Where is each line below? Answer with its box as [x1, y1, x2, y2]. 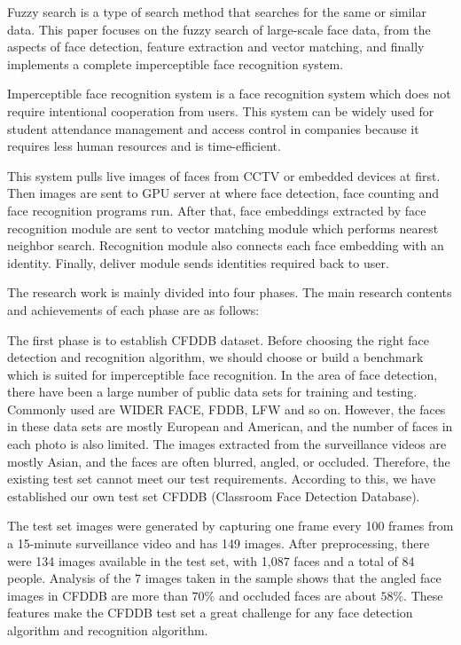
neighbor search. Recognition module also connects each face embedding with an [7, 236, 444, 255]
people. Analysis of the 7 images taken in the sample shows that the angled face [7, 569, 441, 587]
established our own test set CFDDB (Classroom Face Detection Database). [7, 486, 420, 505]
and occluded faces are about [218, 586, 377, 604]
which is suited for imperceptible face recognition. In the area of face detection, [7, 365, 438, 383]
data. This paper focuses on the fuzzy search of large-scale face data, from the [7, 20, 431, 38]
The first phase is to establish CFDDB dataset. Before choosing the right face [7, 330, 430, 349]
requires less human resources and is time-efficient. [7, 137, 281, 155]
